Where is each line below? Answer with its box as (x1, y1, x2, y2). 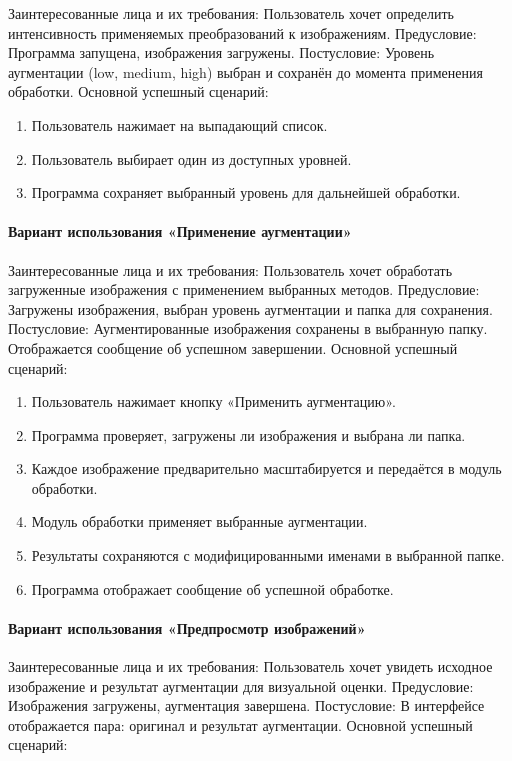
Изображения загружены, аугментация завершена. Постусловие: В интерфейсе (8, 695, 485, 716)
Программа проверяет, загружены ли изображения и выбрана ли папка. (31, 424, 466, 445)
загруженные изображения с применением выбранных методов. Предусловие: (8, 279, 480, 300)
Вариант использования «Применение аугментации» (8, 221, 352, 242)
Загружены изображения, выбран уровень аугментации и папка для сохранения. (8, 298, 493, 319)
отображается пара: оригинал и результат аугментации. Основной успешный (8, 714, 473, 735)
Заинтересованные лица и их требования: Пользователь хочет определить (8, 3, 454, 23)
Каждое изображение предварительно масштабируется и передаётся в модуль (31, 458, 502, 479)
